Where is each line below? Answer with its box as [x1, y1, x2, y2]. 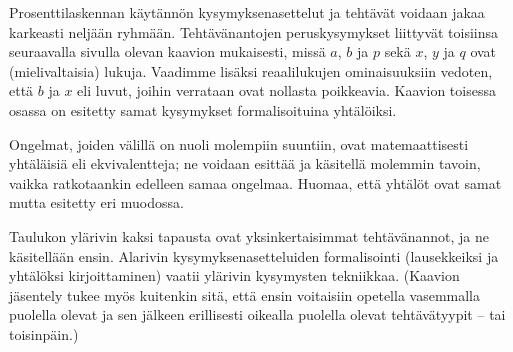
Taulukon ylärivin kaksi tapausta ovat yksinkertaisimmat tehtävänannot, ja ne [9, 225, 489, 246]
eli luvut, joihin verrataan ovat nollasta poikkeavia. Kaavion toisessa [77, 80, 496, 101]
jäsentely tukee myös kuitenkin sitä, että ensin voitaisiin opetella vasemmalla [9, 284, 480, 305]
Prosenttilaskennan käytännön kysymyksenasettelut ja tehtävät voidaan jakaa [9, 2, 485, 22]
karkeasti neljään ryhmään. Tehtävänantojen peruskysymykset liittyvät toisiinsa [9, 21, 499, 42]
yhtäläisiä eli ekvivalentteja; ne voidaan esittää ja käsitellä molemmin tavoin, [9, 153, 481, 174]
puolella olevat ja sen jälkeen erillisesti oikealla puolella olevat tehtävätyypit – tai [9, 304, 506, 325]
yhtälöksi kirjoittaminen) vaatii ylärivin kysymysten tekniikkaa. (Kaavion [9, 265, 460, 286]
